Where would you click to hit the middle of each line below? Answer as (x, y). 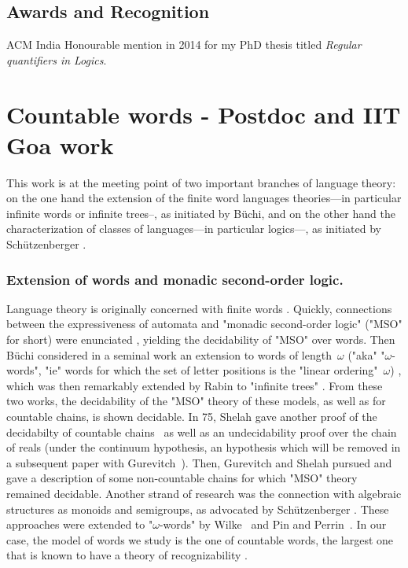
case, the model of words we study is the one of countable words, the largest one (200, 539)
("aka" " (366, 354)
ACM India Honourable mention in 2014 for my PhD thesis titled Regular (184, 44)
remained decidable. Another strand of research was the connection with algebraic (204, 494)
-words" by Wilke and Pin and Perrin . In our (273, 524)
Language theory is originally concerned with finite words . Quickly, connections (199, 308)
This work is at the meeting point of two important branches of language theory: (201, 182)
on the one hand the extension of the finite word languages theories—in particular (204, 198)
